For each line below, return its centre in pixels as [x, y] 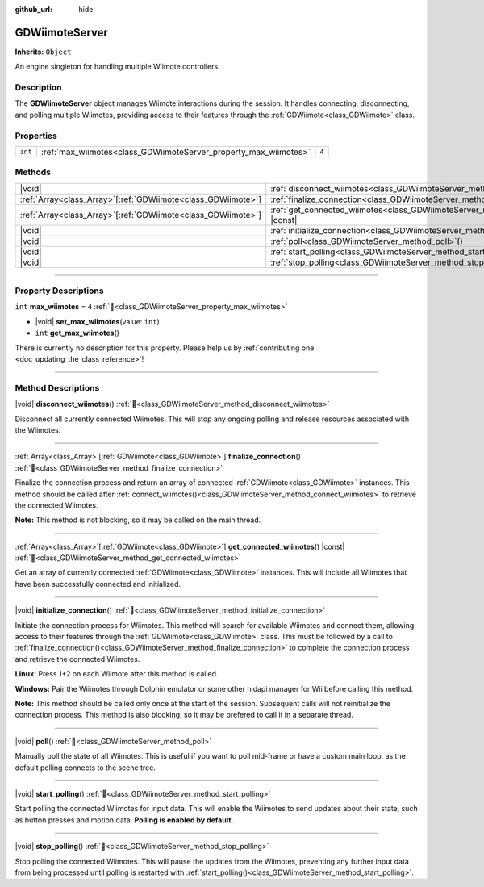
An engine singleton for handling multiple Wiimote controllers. [118, 67]
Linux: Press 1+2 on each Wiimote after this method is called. [117, 674]
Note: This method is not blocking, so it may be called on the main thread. [138, 520]
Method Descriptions [57, 387]
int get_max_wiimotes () [77, 333]
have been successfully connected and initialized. [98, 584]
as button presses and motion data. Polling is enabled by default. [124, 820]
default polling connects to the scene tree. [86, 768]
